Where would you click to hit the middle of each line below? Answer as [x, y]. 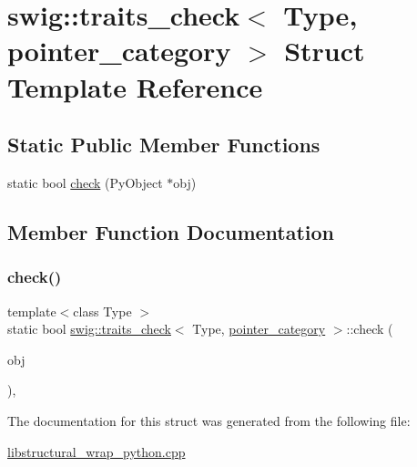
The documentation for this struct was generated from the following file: [209, 420]
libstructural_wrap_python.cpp [97, 451]
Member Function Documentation [171, 231]
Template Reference [135, 86]
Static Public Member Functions [164, 145]
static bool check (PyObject [85, 182]
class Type [102, 311]
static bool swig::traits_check [89, 329]
